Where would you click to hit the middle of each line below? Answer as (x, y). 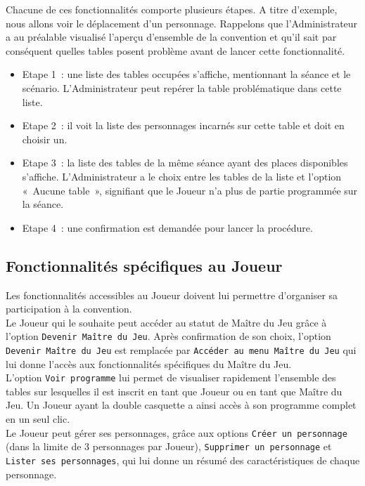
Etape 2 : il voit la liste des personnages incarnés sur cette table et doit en (183, 125)
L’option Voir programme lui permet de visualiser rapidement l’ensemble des (171, 377)
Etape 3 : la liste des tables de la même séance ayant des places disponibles (185, 163)
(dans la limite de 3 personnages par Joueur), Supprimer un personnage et (169, 446)
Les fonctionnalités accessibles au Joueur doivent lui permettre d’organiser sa (172, 295)
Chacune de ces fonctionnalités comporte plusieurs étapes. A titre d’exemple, (172, 9)
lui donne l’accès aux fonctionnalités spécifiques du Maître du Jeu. (149, 363)
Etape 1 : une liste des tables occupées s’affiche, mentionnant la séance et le (186, 74)
